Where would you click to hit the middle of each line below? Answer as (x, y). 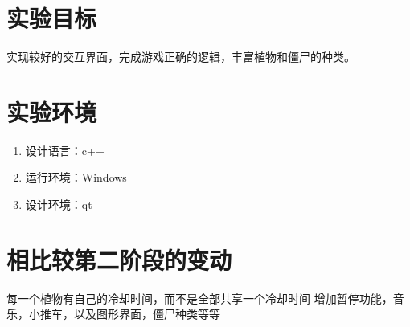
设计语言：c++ (65, 150)
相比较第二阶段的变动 (119, 259)
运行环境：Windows (76, 177)
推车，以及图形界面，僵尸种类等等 (130, 314)
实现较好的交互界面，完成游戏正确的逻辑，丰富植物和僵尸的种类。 (181, 57)
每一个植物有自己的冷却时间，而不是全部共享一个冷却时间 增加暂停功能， (200, 298)
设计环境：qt (59, 204)
